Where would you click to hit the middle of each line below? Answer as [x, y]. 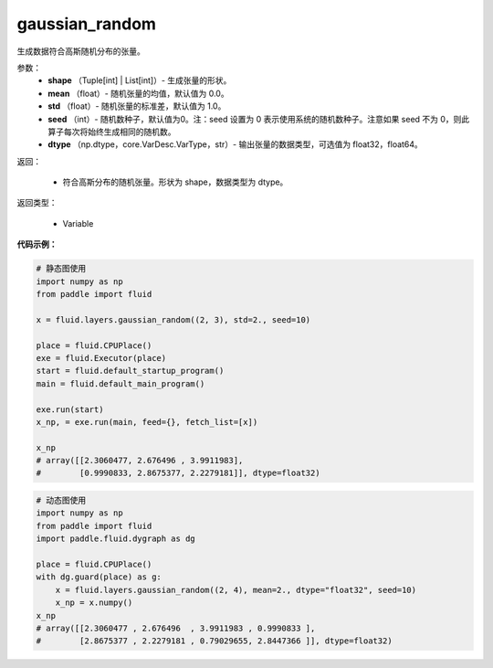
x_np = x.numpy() [94, 603]
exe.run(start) [70, 409]
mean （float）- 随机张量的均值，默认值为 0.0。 [138, 93]
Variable [78, 223]
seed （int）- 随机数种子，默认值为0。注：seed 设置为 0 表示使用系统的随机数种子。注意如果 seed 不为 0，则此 [259, 119]
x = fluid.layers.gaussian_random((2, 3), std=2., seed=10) [173, 319]
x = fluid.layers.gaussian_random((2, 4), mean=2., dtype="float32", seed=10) [236, 590]
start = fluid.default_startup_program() [130, 371]
